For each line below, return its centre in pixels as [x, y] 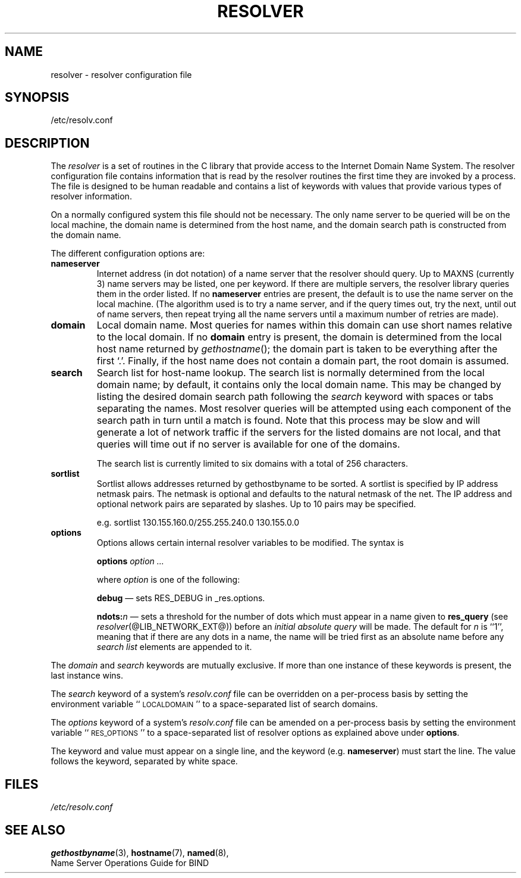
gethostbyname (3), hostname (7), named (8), [140, 852]
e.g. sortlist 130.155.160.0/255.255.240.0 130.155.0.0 [198, 523]
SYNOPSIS [37, 98]
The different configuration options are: [128, 254]
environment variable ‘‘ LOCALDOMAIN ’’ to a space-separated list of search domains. [214, 704]
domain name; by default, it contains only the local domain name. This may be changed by [299, 385]
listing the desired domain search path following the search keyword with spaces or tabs [295, 397]
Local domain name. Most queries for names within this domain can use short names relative [305, 325]
